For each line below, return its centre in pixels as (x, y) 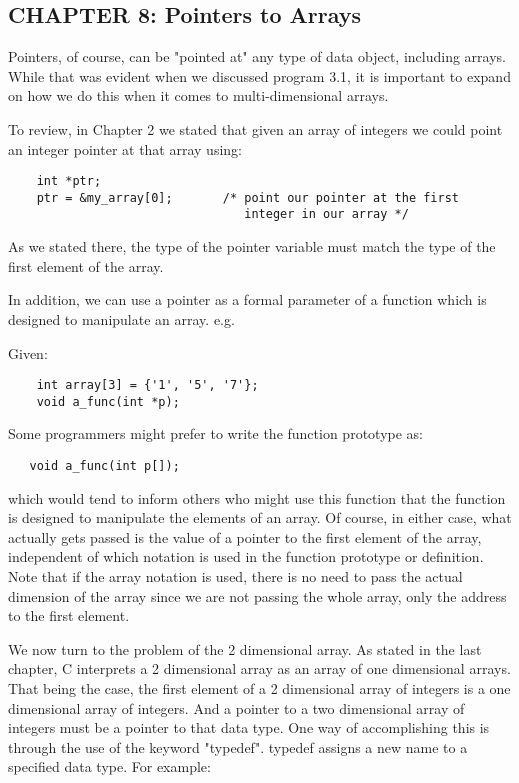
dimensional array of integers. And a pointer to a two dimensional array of (236, 707)
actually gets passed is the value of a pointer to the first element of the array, (245, 536)
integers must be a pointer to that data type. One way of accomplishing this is (249, 727)
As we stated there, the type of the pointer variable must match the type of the (252, 246)
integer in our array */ (326, 214)
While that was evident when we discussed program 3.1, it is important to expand (259, 75)
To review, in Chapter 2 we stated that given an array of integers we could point (255, 128)
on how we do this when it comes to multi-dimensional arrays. (198, 95)
